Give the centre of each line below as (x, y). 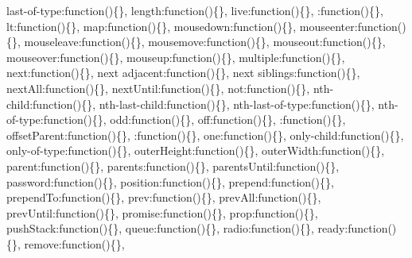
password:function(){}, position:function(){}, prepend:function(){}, (170, 181)
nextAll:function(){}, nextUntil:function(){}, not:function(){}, (158, 88)
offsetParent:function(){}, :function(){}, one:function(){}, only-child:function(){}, (205, 135)
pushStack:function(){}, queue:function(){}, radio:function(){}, (160, 228)
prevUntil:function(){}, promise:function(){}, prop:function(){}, (162, 212)
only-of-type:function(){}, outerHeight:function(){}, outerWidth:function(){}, (196, 150)
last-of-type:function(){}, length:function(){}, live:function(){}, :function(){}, (195, 10)
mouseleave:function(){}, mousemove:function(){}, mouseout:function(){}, (205, 42)
